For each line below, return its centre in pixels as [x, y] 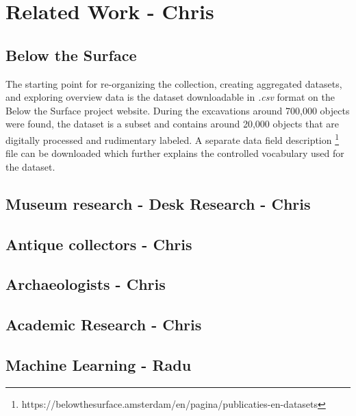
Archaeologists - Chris [86, 284]
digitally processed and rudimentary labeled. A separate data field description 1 [173, 138]
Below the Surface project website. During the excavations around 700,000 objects [178, 110]
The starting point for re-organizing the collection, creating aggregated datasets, [174, 83]
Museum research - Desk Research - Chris [158, 203]
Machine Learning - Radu [99, 364]
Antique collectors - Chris [99, 244]
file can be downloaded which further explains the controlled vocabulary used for [175, 153]
